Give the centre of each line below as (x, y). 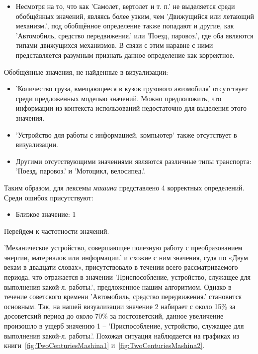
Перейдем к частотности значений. (57, 231)
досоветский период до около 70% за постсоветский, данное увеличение (114, 316)
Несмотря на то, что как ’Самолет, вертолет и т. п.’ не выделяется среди (125, 6)
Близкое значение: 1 (46, 214)
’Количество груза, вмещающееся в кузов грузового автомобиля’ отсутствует (132, 88)
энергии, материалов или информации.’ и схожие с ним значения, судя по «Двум (126, 257)
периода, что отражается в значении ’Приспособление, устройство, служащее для (127, 277)
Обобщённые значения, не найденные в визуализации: (86, 72)
